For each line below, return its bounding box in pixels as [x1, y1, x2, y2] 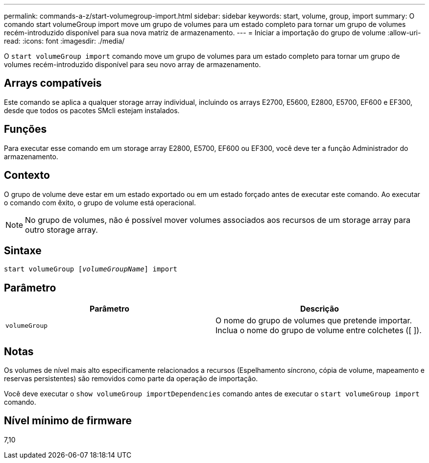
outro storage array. [25, 224, 98, 235]
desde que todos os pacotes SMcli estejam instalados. [4, 106, 180, 115]
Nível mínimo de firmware [4, 414, 132, 427]
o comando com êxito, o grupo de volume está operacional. [4, 198, 196, 207]
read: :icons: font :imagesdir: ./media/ [4, 37, 125, 45]
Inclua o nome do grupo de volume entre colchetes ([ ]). [215, 325, 422, 336]
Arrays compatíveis [4, 77, 102, 90]
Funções [4, 123, 47, 136]
